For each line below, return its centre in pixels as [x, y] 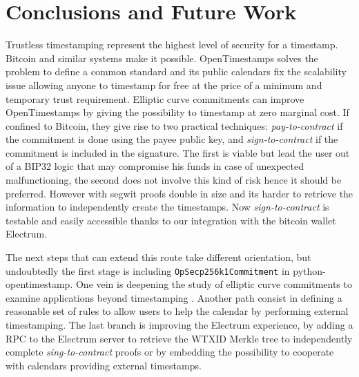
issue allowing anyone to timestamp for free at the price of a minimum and [164, 85]
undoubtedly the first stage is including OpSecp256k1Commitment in [148, 270]
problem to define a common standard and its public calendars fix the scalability [176, 71]
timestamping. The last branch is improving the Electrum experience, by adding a [179, 325]
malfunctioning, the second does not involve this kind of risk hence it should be [174, 180]
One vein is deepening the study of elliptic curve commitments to [214, 284]
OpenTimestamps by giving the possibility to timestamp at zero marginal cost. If [177, 112]
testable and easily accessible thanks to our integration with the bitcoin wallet [171, 220]
